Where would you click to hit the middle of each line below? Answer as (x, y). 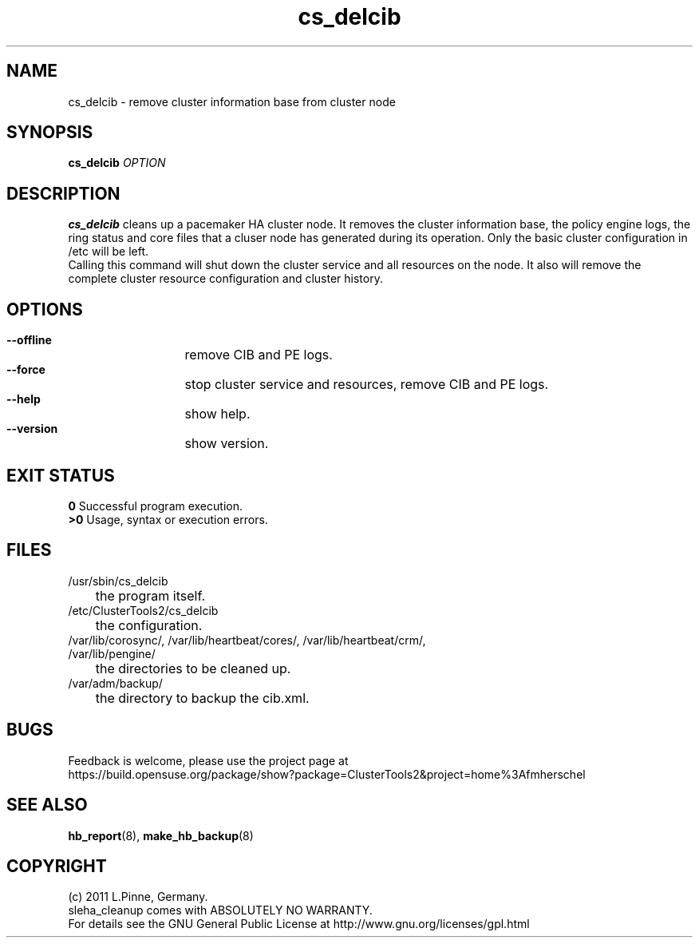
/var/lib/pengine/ (112, 653)
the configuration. (149, 625)
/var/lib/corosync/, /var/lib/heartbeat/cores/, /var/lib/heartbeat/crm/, (247, 640)
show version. (227, 444)
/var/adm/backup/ (115, 683)
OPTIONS (45, 309)
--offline (29, 340)
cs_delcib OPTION (117, 163)
